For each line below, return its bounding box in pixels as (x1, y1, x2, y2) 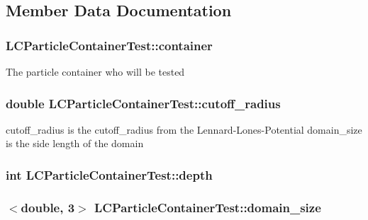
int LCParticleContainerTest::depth (6, 166, 213, 183)
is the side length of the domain (6, 136, 144, 151)
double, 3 (21, 198, 75, 216)
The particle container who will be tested (6, 64, 185, 79)
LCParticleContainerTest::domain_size (94, 198, 321, 216)
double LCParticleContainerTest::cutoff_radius (6, 94, 281, 112)
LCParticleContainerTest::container (6, 36, 213, 54)
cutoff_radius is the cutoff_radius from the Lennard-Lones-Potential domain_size (6, 122, 362, 137)
